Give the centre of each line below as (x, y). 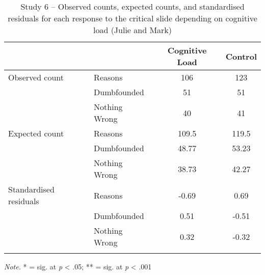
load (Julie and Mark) (132, 30)
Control (241, 56)
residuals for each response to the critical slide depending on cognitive (132, 18)
